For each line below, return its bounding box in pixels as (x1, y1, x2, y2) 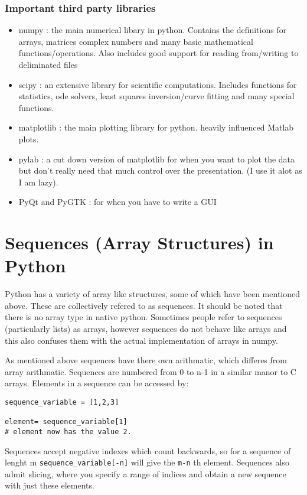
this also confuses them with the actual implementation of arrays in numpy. (5, 334, 278, 346)
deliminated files (18, 58, 78, 70)
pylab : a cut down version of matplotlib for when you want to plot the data (18, 152, 295, 165)
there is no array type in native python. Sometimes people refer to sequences (5, 311, 282, 323)
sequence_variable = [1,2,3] (5, 398, 119, 406)
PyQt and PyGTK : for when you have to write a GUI (18, 196, 217, 208)
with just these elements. (5, 479, 94, 491)
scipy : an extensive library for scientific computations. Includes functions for (18, 78, 297, 90)
